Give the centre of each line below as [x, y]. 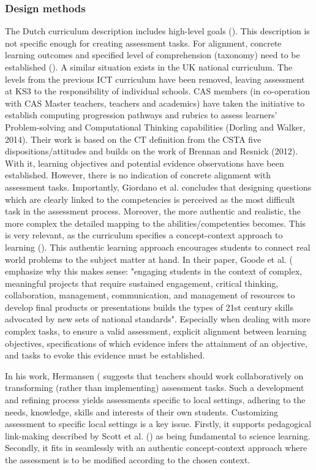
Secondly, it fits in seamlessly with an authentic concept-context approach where [156, 448]
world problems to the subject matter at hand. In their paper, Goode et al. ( [149, 259]
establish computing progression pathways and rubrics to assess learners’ [141, 115]
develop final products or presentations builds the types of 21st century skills [149, 307]
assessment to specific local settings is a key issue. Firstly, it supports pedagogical [158, 424]
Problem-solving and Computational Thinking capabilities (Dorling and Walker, [155, 127]
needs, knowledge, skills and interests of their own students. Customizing [141, 411]
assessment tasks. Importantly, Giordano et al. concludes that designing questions [158, 187]
